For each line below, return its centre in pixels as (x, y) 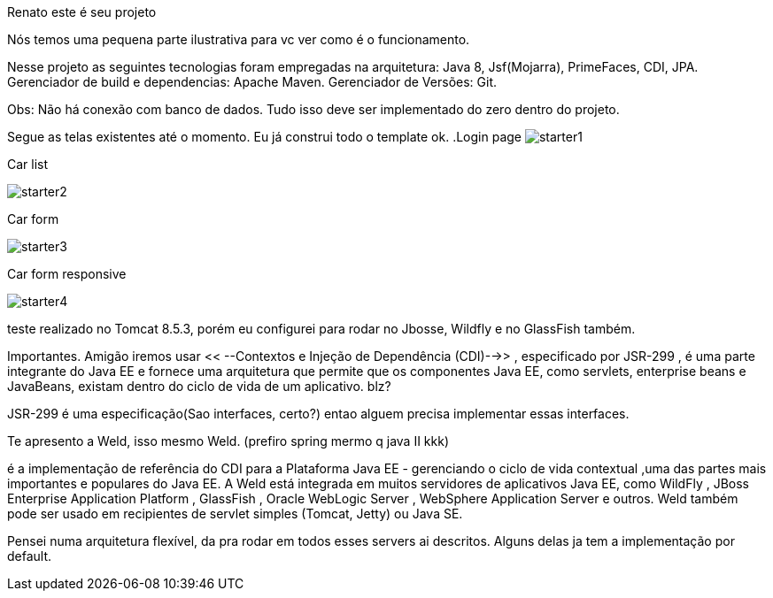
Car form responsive (67, 274)
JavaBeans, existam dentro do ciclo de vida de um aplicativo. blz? (199, 386)
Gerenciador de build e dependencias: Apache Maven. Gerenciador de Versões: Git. (252, 82)
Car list (28, 164)
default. (30, 556)
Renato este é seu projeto (82, 12)
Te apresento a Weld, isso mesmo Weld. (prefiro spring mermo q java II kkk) (228, 441)
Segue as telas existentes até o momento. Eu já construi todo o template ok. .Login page (264, 137)
